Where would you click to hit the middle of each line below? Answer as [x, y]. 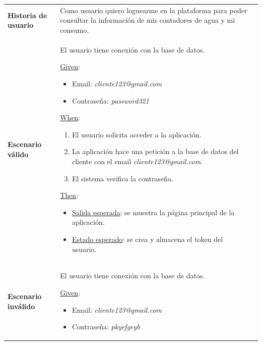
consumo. [75, 30]
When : [70, 117]
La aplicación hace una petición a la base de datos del [155, 151]
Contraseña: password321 [111, 100]
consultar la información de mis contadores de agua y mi [148, 20]
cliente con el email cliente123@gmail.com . [138, 161]
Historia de [27, 15]
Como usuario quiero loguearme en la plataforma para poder [154, 10]
